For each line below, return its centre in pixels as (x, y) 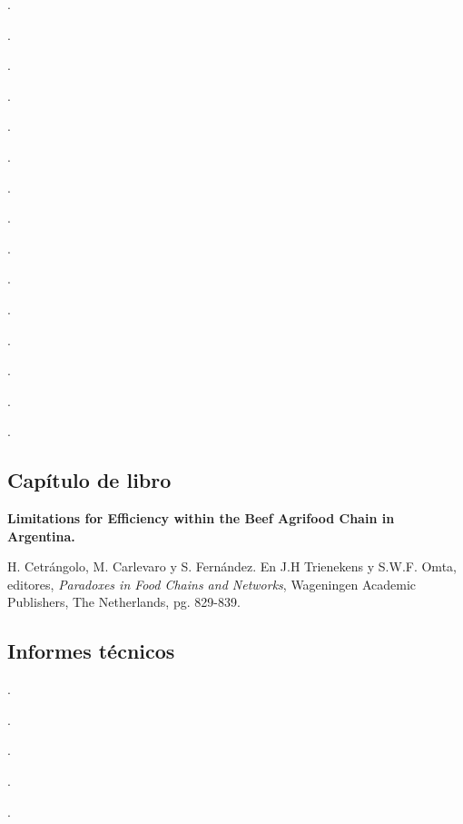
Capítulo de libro (89, 480)
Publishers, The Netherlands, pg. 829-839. (124, 602)
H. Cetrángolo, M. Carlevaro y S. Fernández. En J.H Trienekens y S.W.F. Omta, (232, 566)
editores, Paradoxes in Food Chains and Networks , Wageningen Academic (212, 584)
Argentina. (41, 536)
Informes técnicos (91, 651)
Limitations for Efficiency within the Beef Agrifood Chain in (201, 518)
